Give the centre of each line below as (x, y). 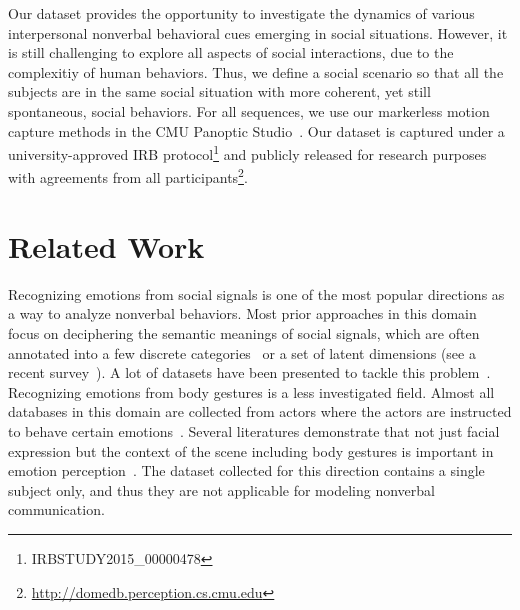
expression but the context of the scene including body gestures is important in (251, 450)
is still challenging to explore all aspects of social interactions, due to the (231, 52)
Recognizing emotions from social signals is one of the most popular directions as (256, 293)
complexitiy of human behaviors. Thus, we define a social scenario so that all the (256, 71)
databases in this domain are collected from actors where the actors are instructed (260, 411)
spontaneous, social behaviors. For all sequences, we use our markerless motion (249, 110)
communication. (56, 509)
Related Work (106, 245)
